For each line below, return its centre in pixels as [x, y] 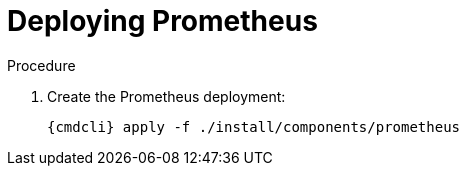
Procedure [41, 65]
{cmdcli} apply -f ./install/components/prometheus [254, 126]
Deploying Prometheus [162, 21]
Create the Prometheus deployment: [166, 96]
